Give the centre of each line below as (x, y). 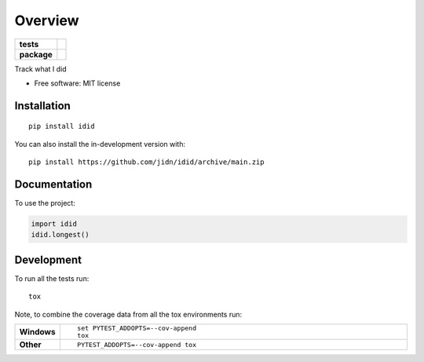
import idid (54, 224)
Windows (37, 332)
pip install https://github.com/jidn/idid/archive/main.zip (146, 162)
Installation (42, 106)
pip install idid (62, 126)
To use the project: (45, 203)
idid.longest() (60, 235)
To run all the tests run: (52, 278)
